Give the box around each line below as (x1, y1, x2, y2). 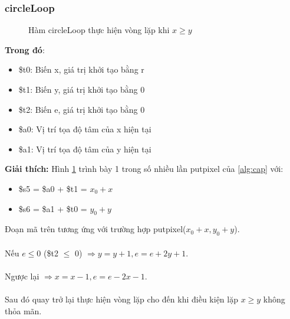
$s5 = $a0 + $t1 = (18, 182, 87, 194)
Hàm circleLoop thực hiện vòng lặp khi (28, 24, 170, 36)
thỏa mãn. (5, 304, 42, 317)
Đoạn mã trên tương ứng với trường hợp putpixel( (5, 223, 186, 235)
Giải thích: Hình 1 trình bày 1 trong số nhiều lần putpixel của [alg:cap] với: (5, 162, 284, 175)
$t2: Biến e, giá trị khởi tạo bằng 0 (18, 103, 145, 115)
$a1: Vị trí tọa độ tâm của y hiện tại (18, 142, 151, 155)
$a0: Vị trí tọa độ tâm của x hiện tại (18, 123, 151, 135)
